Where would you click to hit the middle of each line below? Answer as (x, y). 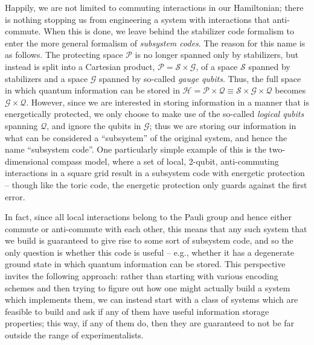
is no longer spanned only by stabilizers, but (217, 55)
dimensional (27, 161)
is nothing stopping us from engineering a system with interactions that (137, 19)
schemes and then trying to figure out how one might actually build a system (148, 287)
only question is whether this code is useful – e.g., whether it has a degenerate (149, 252)
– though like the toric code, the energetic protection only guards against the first (156, 184)
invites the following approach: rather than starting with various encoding (142, 276)
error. (15, 196)
